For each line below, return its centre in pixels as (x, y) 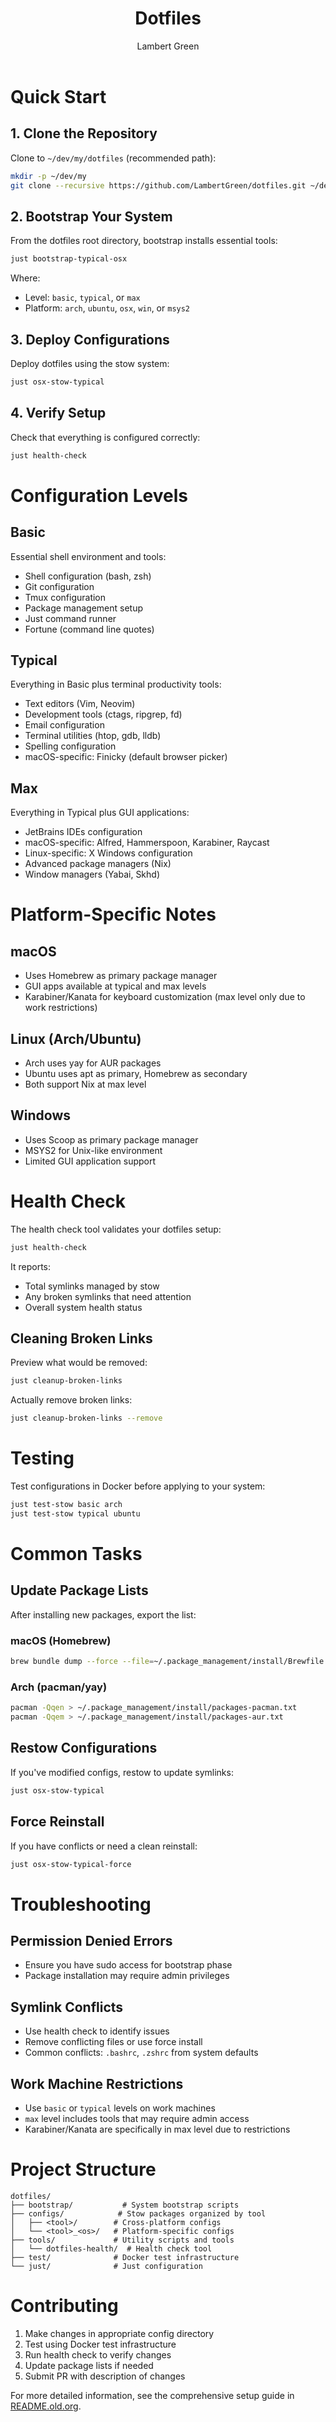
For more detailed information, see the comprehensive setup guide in (152, 2395)
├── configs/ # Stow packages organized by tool (138, 2214)
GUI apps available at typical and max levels (115, 986)
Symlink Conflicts (67, 2007)
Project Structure (83, 2169)
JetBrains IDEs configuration (83, 832)
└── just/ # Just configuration (106, 2267)
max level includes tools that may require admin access (137, 2119)
